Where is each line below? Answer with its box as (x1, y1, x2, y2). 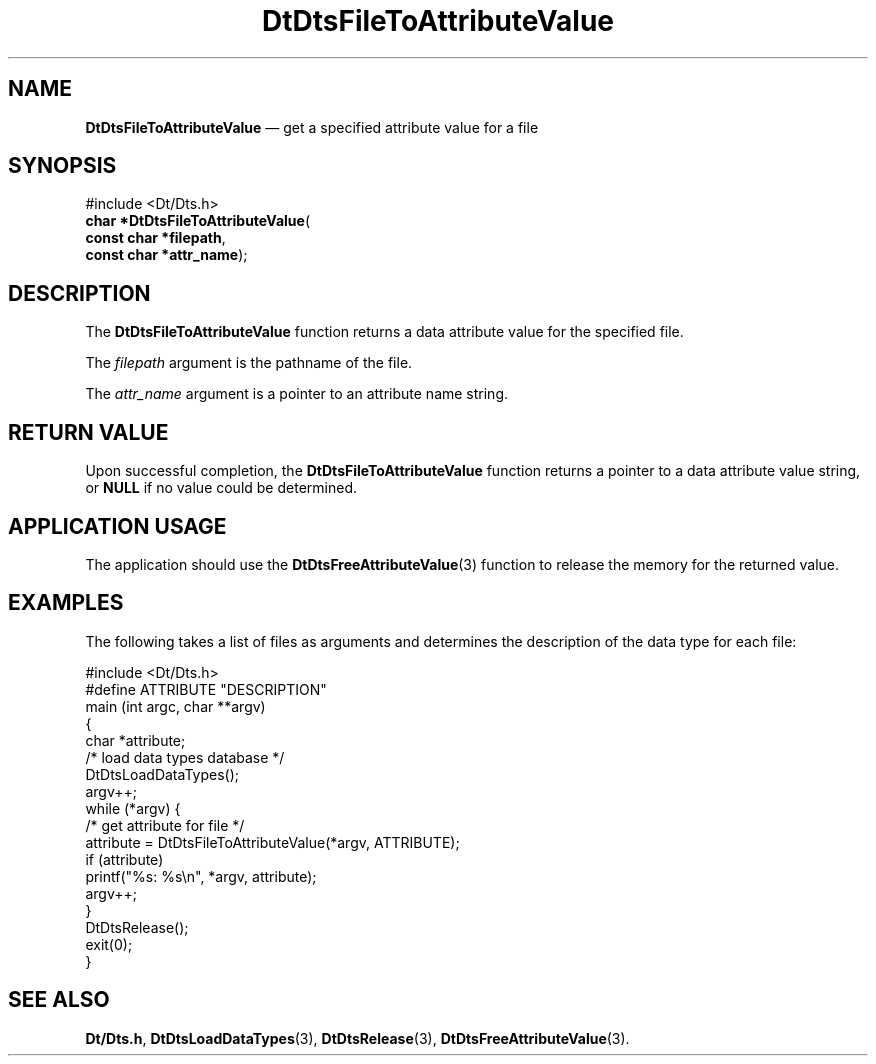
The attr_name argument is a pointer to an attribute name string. (85, 385, 509, 403)
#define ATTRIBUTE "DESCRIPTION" (85, 680, 327, 698)
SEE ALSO (8, 987, 110, 1013)
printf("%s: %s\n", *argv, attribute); (85, 867, 317, 885)
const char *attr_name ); (85, 246, 248, 264)
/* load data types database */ (85, 748, 285, 766)
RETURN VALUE (8, 419, 169, 445)
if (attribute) (85, 850, 164, 868)
